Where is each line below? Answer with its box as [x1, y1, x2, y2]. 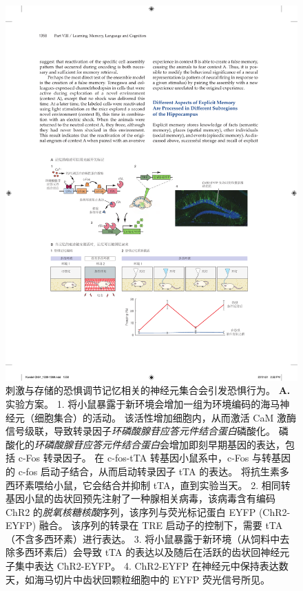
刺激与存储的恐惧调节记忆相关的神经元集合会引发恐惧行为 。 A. [6, 383, 291, 397]
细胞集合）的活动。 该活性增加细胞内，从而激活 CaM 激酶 [34, 410, 296, 424]
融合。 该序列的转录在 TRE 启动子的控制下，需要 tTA [39, 518, 283, 532]
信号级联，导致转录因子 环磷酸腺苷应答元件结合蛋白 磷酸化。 [6, 424, 275, 438]
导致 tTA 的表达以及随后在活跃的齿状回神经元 [82, 545, 290, 559]
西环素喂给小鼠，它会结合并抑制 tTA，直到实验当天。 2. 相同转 [6, 477, 291, 492]
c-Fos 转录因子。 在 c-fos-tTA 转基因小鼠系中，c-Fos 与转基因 [18, 450, 291, 465]
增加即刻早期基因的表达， [169, 437, 285, 451]
